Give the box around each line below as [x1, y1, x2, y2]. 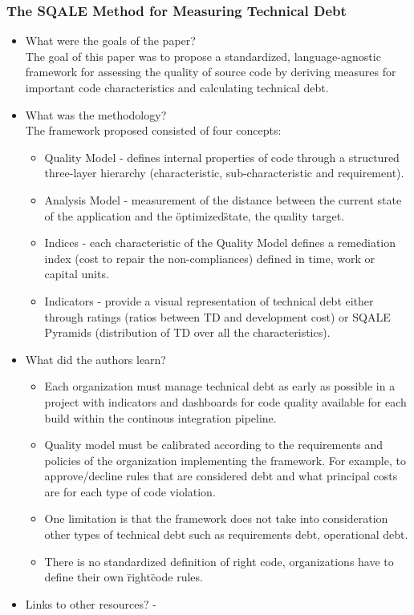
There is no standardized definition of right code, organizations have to [44, 552, 394, 569]
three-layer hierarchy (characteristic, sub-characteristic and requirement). [44, 164, 404, 181]
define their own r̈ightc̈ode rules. [44, 568, 203, 585]
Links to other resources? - [25, 595, 156, 612]
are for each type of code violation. [44, 483, 216, 500]
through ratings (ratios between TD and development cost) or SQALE [44, 308, 391, 325]
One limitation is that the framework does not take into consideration [44, 510, 388, 527]
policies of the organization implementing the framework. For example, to [44, 451, 406, 468]
